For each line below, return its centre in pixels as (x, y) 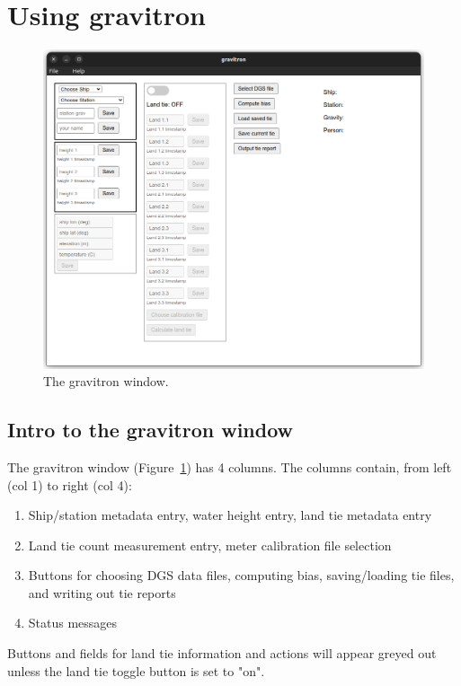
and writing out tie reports (102, 592)
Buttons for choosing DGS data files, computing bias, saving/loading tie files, (241, 575)
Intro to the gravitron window (151, 430)
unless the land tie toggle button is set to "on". (136, 670)
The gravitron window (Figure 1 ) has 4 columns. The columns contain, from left (230, 466)
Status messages (73, 623)
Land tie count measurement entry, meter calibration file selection (210, 545)
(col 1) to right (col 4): (70, 484)
